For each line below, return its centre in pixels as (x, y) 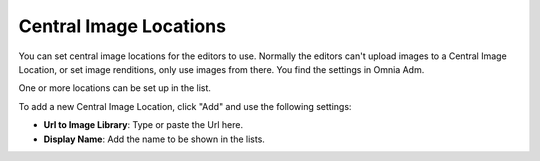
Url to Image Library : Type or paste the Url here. (143, 125)
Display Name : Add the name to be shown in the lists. (154, 139)
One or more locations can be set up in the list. (115, 88)
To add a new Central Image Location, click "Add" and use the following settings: (185, 106)
